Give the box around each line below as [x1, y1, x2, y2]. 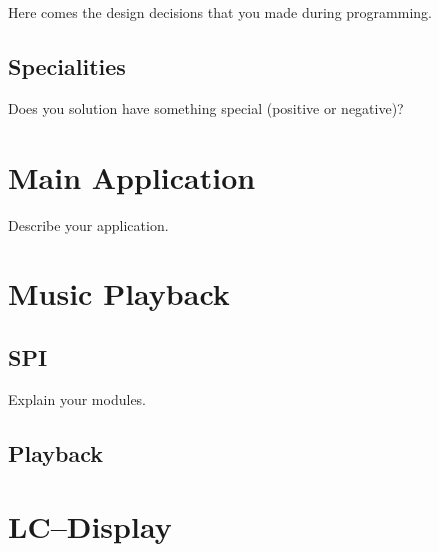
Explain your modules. [8, 388, 147, 409]
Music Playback [8, 273, 230, 314]
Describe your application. [8, 214, 169, 235]
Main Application [8, 156, 256, 197]
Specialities [8, 50, 126, 81]
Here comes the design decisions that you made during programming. [8, 2, 432, 22]
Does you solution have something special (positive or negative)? [8, 97, 404, 118]
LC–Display [8, 506, 172, 547]
